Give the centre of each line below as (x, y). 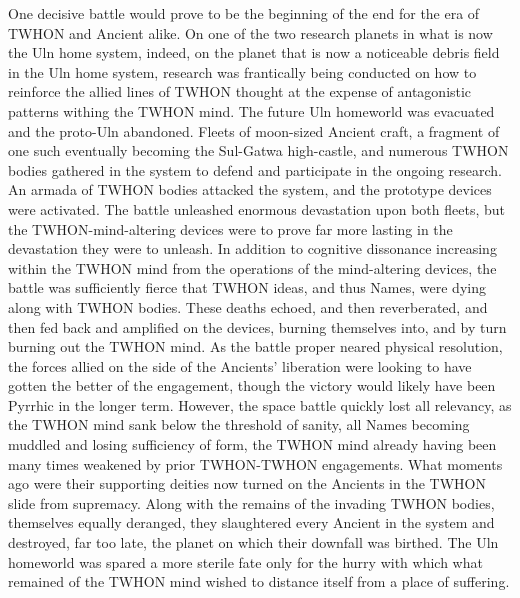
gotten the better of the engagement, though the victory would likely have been (252, 385)
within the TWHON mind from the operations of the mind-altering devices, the (252, 267)
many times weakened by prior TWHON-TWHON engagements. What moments (255, 463)
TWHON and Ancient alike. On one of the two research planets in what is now (250, 32)
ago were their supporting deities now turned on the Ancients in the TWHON (247, 483)
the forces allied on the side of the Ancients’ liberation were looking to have (240, 365)
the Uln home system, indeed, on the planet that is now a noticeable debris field (254, 52)
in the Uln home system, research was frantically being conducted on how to (242, 71)
